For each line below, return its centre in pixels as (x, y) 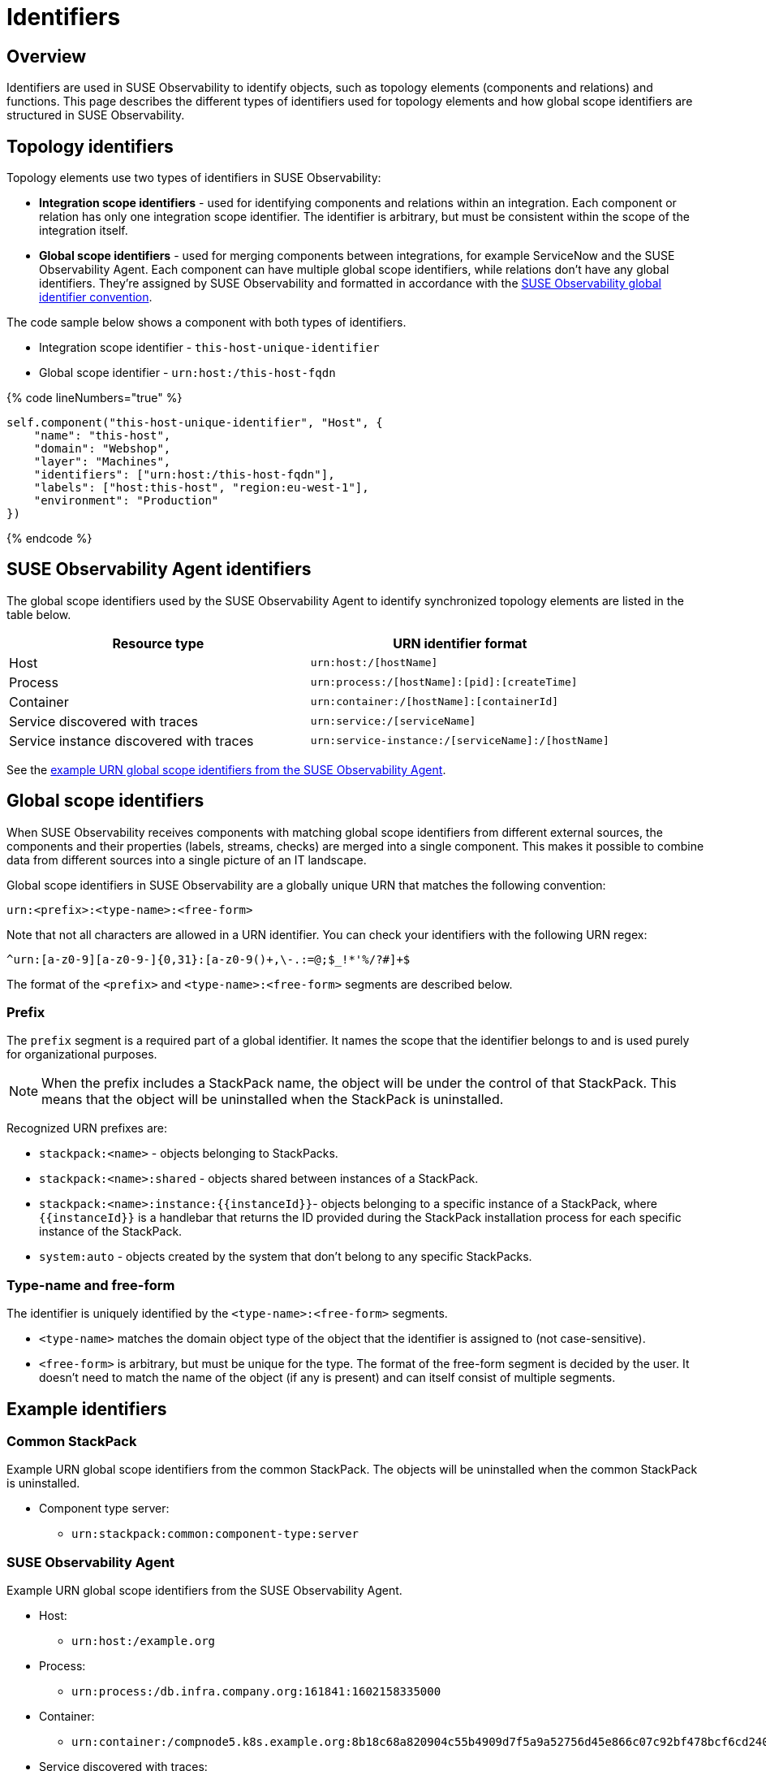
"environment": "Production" (126, 501)
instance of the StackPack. (111, 1232)
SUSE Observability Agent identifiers (159, 569)
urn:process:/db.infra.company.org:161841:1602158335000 (256, 1692)
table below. (39, 614)
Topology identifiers (90, 146)
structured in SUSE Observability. (96, 115)
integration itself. (84, 231)
